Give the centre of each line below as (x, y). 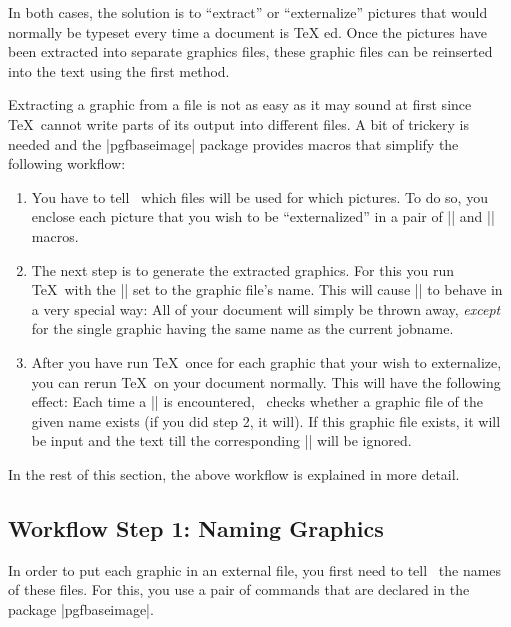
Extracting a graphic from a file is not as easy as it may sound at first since (240, 104)
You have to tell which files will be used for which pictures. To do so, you (259, 196)
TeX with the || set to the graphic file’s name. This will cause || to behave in (267, 289)
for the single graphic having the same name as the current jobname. (242, 328)
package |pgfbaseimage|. (81, 608)
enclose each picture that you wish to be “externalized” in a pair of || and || (263, 216)
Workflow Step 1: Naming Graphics (196, 527)
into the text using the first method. (119, 70)
